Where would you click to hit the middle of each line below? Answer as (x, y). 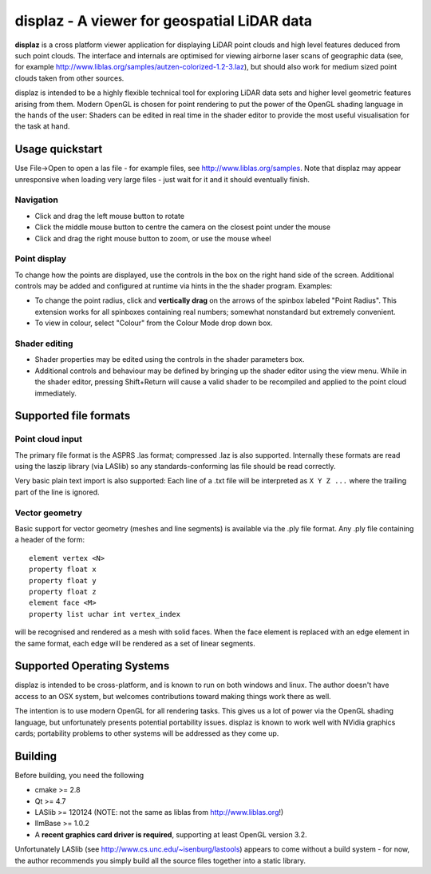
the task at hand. (42, 126)
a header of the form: (50, 540)
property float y (63, 580)
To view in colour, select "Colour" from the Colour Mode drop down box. (154, 323)
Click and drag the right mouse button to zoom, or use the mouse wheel (153, 238)
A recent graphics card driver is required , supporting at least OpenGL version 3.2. (171, 834)
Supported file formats (73, 416)
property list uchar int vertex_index (105, 614)
